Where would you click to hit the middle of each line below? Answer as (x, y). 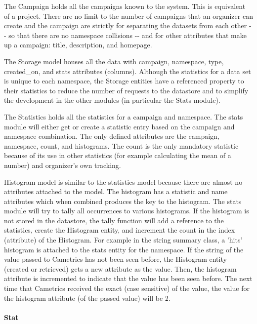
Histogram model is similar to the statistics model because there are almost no (123, 182)
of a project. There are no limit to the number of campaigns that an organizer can (128, 16)
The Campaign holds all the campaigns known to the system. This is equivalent (125, 6)
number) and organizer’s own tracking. (63, 165)
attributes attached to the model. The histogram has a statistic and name (116, 191)
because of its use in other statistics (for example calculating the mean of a (118, 155)
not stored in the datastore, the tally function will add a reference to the (114, 220)
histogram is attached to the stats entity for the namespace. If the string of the (124, 249)
